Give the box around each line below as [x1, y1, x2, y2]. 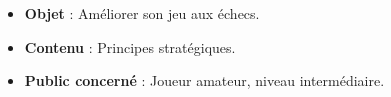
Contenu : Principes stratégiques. [24, 36, 236, 57]
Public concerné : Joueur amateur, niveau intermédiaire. [24, 70, 385, 91]
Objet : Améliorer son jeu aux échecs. [24, 3, 260, 23]
